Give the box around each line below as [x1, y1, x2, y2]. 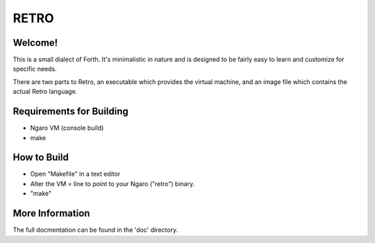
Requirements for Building [12, 106, 128, 117]
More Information [12, 208, 90, 219]
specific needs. [12, 65, 57, 73]
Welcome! [12, 37, 58, 49]
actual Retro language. [12, 87, 78, 96]
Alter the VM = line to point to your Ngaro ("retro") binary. [30, 179, 195, 187]
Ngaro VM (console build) [30, 124, 104, 132]
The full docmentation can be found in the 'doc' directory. [12, 226, 178, 234]
